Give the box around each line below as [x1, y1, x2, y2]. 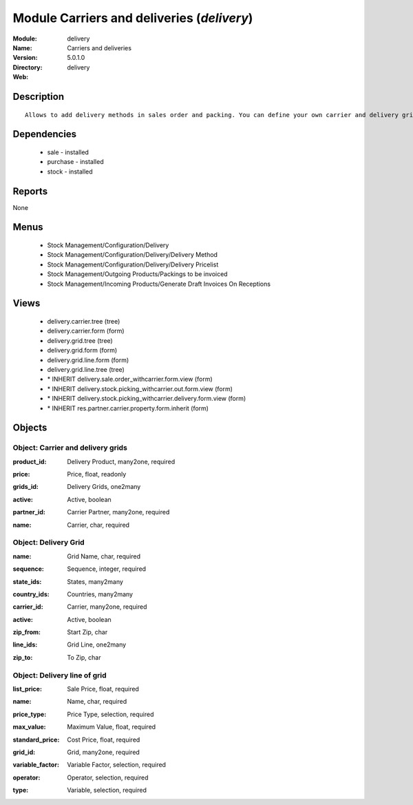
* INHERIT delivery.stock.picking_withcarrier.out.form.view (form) [47, 384, 233, 393]
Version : [12, 54, 38, 62]
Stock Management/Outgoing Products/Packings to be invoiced [47, 270, 228, 278]
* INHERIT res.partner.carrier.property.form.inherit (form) [47, 404, 209, 412]
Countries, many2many [67, 589, 134, 598]
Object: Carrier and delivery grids [12, 443, 127, 452]
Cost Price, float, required [67, 735, 140, 744]
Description [12, 90, 65, 103]
